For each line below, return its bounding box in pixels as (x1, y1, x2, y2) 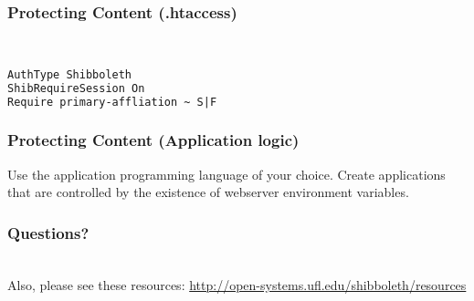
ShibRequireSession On (7, 81, 145, 95)
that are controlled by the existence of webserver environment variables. (7, 182, 409, 202)
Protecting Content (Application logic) (7, 129, 300, 151)
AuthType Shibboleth (7, 67, 132, 81)
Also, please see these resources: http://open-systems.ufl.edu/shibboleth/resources (7, 275, 467, 294)
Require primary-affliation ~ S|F (7, 95, 217, 109)
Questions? (7, 221, 90, 244)
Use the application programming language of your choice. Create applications (7, 164, 446, 183)
